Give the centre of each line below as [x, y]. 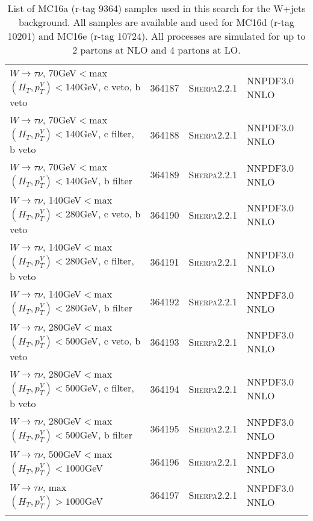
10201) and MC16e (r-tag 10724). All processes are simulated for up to [156, 36]
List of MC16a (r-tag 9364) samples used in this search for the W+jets [156, 8]
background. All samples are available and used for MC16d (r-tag [156, 22]
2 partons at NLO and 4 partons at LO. [156, 50]
